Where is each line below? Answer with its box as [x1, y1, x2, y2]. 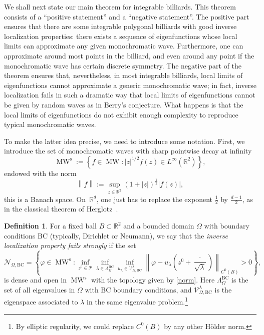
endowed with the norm [4, 167, 77, 178]
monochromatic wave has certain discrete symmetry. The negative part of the [4, 60, 242, 70]
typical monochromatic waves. [4, 119, 96, 129]
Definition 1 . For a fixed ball [4, 220, 97, 231]
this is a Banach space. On [4, 193, 86, 204]
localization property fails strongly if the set [4, 240, 136, 250]
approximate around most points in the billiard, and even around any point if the [4, 50, 254, 60]
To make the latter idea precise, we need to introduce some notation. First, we [4, 135, 245, 146]
